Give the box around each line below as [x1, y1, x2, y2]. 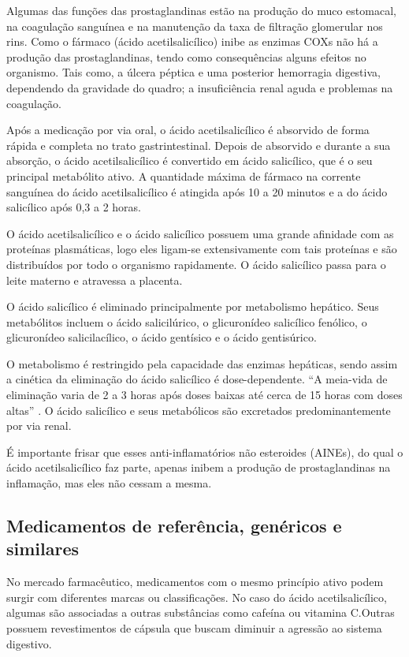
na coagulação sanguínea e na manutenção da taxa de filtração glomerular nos [6, 17, 383, 34]
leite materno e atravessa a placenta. [6, 271, 183, 288]
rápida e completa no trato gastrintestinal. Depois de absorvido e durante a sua [6, 136, 391, 153]
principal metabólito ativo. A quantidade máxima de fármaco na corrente [6, 167, 361, 184]
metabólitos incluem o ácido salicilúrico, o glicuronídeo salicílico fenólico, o [6, 313, 367, 330]
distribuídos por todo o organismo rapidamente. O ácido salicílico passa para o [6, 256, 386, 272]
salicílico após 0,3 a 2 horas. [6, 199, 141, 215]
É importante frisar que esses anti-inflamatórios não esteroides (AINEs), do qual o [6, 443, 403, 460]
